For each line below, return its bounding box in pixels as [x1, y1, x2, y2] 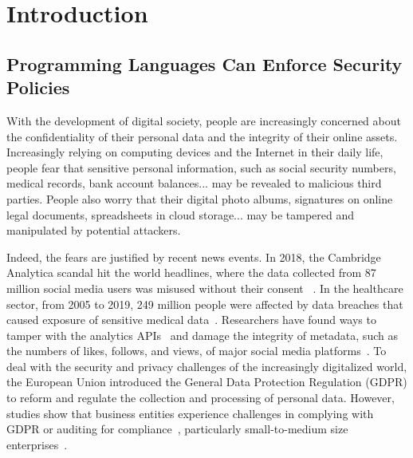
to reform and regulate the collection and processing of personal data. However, [6, 389, 395, 406]
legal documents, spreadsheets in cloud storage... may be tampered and [6, 206, 355, 223]
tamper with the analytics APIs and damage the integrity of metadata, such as [6, 326, 398, 343]
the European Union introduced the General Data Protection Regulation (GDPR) [6, 373, 407, 390]
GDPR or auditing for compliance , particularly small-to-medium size [6, 420, 348, 437]
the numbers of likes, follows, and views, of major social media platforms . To [6, 342, 387, 359]
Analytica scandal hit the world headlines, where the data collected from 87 [6, 264, 376, 281]
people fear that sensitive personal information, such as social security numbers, [6, 159, 396, 176]
